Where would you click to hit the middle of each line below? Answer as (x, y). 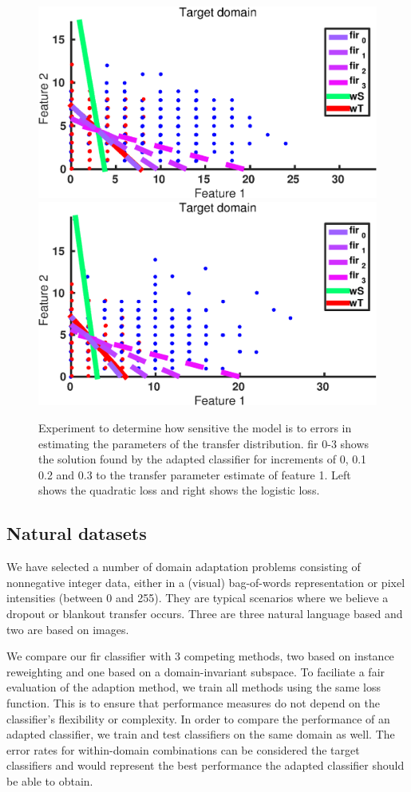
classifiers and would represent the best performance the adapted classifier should (205, 765)
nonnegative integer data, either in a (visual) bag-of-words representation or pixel (206, 582)
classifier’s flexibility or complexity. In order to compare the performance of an (198, 718)
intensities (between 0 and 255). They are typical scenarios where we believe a (198, 598)
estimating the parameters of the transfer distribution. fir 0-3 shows (204, 443)
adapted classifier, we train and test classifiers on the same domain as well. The (201, 734)
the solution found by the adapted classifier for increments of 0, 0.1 (203, 459)
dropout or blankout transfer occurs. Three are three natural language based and (205, 613)
